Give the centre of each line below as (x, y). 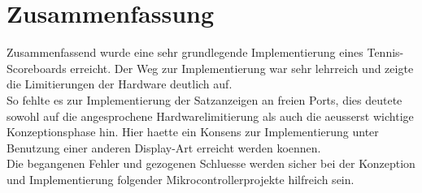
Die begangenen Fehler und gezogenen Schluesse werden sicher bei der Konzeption (211, 163)
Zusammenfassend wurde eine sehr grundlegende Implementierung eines (185, 52)
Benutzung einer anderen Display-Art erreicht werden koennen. (164, 147)
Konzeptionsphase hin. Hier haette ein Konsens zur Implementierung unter (193, 132)
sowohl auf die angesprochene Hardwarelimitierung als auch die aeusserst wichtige (210, 116)
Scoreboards (37, 68)
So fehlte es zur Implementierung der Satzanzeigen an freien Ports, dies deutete (204, 99)
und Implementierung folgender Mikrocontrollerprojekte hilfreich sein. (181, 179)
